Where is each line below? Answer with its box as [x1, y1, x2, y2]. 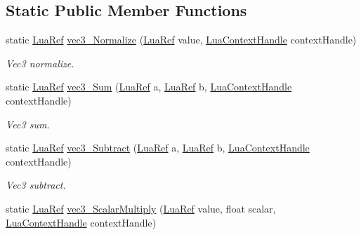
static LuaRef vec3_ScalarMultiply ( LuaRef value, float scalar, [6, 201, 276, 215]
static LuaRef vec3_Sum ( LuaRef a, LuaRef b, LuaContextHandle [6, 79, 292, 94]
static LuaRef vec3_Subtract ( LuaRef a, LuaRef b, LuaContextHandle [6, 140, 310, 155]
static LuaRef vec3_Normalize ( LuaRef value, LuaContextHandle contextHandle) [6, 32, 357, 47]
